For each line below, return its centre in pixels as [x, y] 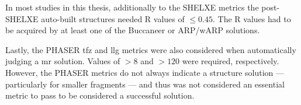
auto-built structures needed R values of [113, 18]
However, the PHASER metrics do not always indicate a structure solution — [145, 72]
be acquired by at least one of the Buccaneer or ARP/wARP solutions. [133, 30]
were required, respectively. [231, 61]
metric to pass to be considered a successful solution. [100, 95]
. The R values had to [252, 18]
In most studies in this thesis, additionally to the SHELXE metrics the [132, 7]
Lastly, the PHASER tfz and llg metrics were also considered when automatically [151, 49]
